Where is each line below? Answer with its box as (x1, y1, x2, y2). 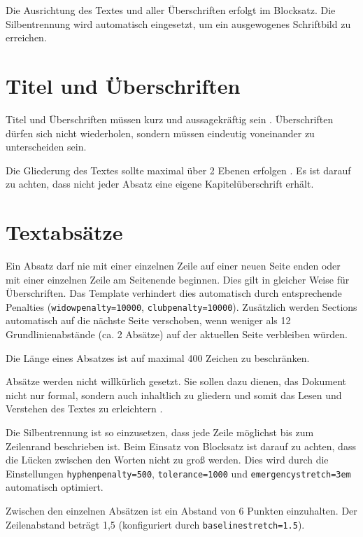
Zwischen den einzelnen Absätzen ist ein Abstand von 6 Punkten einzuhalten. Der (6, 503, 357, 518)
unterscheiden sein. (6, 139, 87, 154)
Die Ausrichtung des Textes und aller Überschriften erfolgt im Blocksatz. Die (6, 3, 336, 17)
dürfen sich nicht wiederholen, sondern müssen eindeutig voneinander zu (6, 125, 315, 140)
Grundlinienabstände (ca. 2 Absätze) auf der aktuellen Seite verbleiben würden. (6, 327, 348, 342)
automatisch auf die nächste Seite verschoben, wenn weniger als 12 (6, 313, 291, 328)
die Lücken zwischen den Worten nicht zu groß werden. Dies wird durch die (6, 452, 329, 467)
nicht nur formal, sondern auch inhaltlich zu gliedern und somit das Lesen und (6, 387, 342, 402)
